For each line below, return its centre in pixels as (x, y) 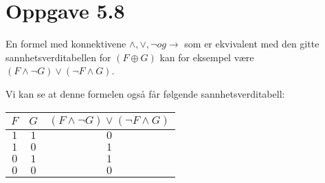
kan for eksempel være (207, 57)
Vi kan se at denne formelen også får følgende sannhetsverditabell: (145, 93)
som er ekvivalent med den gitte (252, 44)
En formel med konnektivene (66, 44)
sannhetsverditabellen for (58, 57)
